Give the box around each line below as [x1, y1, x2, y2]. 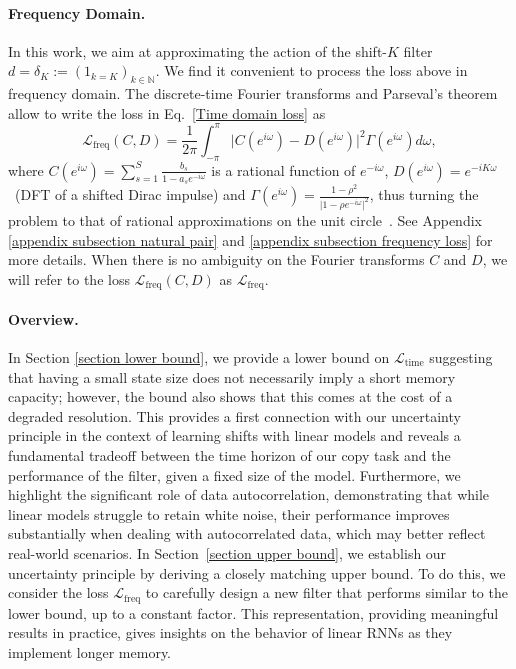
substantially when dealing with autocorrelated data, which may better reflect [8, 523, 486, 544]
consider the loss [8, 582, 109, 603]
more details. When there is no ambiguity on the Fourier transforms [8, 249, 425, 270]
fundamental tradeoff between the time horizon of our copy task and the [8, 444, 451, 465]
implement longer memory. [8, 641, 172, 662]
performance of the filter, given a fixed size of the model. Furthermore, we [8, 464, 461, 485]
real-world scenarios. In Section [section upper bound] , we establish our [8, 542, 447, 563]
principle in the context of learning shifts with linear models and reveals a [8, 425, 461, 446]
